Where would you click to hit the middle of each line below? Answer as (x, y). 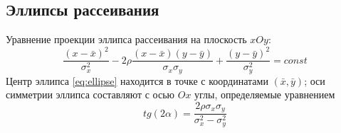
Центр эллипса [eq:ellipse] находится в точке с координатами (137, 80)
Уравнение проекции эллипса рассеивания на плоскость (126, 39)
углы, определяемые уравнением (265, 94)
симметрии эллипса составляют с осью (90, 94)
